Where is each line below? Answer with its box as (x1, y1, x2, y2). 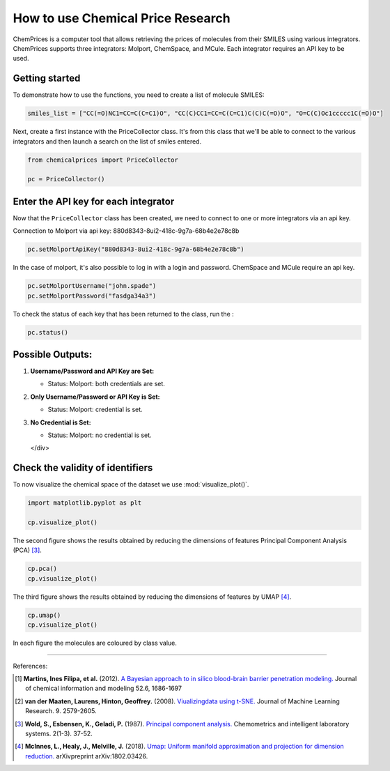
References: (13, 662, 48, 670)
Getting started (13, 72, 81, 84)
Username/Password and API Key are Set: (30, 367, 155, 376)
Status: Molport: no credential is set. (47, 431, 152, 439)
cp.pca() (27, 565, 58, 573)
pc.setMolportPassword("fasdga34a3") (27, 291, 157, 300)
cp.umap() (27, 611, 61, 619)
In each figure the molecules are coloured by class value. (13, 639, 178, 648)
